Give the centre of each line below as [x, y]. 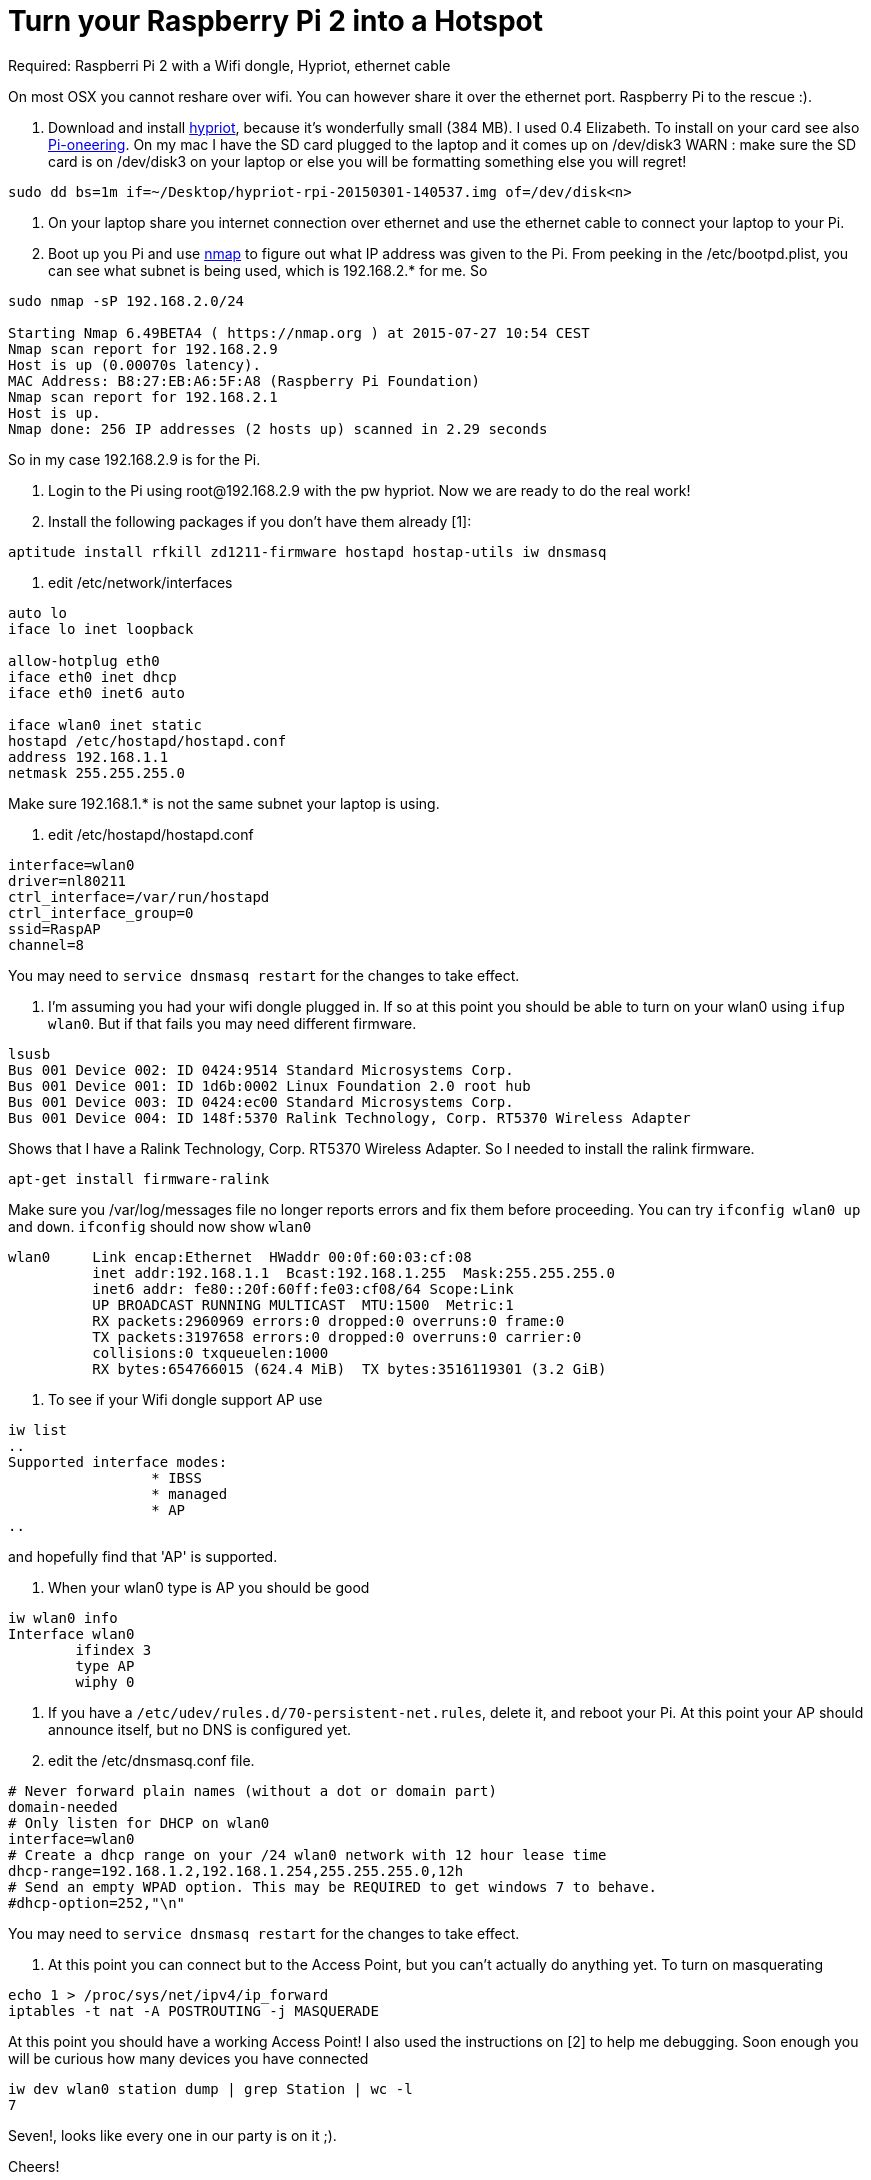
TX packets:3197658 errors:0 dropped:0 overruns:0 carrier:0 [337, 1336]
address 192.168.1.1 [88, 756]
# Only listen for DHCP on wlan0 [139, 1822]
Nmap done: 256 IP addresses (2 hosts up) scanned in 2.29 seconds [278, 428]
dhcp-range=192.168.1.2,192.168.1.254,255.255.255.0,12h [236, 1870]
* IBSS [176, 1477]
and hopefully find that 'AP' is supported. [143, 1556]
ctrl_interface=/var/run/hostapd [139, 896]
